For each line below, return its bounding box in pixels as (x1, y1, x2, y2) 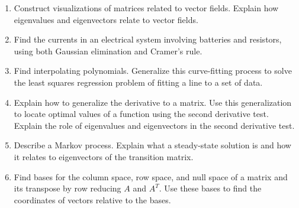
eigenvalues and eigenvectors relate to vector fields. (14, 13, 198, 25)
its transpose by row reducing (14, 182, 121, 194)
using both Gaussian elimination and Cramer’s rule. (14, 44, 202, 57)
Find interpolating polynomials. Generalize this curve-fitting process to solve (14, 64, 292, 77)
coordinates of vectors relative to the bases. (14, 193, 171, 206)
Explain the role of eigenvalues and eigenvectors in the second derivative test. (14, 119, 295, 131)
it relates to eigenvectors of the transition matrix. (14, 150, 194, 162)
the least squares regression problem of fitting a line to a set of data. (14, 76, 263, 88)
